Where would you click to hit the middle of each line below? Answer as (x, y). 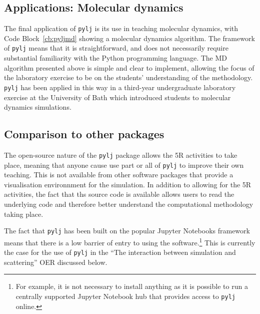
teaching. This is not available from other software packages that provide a (119, 175)
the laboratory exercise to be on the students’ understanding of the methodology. (128, 77)
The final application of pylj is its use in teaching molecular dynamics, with (121, 28)
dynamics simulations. (38, 107)
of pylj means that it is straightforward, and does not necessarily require (116, 48)
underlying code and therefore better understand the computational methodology (129, 204)
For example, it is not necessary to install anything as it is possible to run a (132, 286)
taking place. (24, 214)
